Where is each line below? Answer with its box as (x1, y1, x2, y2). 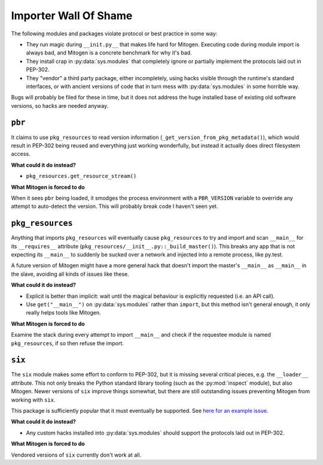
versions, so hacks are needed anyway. (11, 102, 109, 109)
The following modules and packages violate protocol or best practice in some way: (11, 30, 218, 37)
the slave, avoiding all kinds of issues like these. (11, 270, 130, 277)
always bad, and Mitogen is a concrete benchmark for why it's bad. (26, 49, 192, 56)
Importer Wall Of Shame (11, 9, 133, 22)
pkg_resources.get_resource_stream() (26, 173, 137, 180)
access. (11, 150, 31, 158)
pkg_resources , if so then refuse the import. (11, 339, 124, 347)
